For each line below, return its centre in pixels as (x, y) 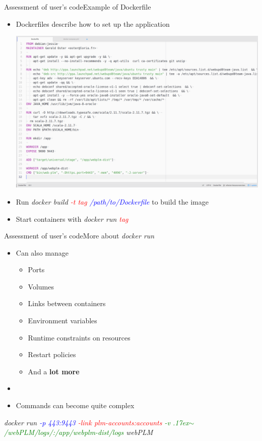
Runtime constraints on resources (79, 337)
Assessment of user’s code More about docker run (79, 236)
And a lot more (54, 371)
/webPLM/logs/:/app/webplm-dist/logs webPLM (79, 432)
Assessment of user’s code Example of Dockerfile (78, 7)
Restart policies (52, 354)
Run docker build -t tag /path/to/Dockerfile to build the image (112, 201)
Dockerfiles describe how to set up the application (93, 23)
